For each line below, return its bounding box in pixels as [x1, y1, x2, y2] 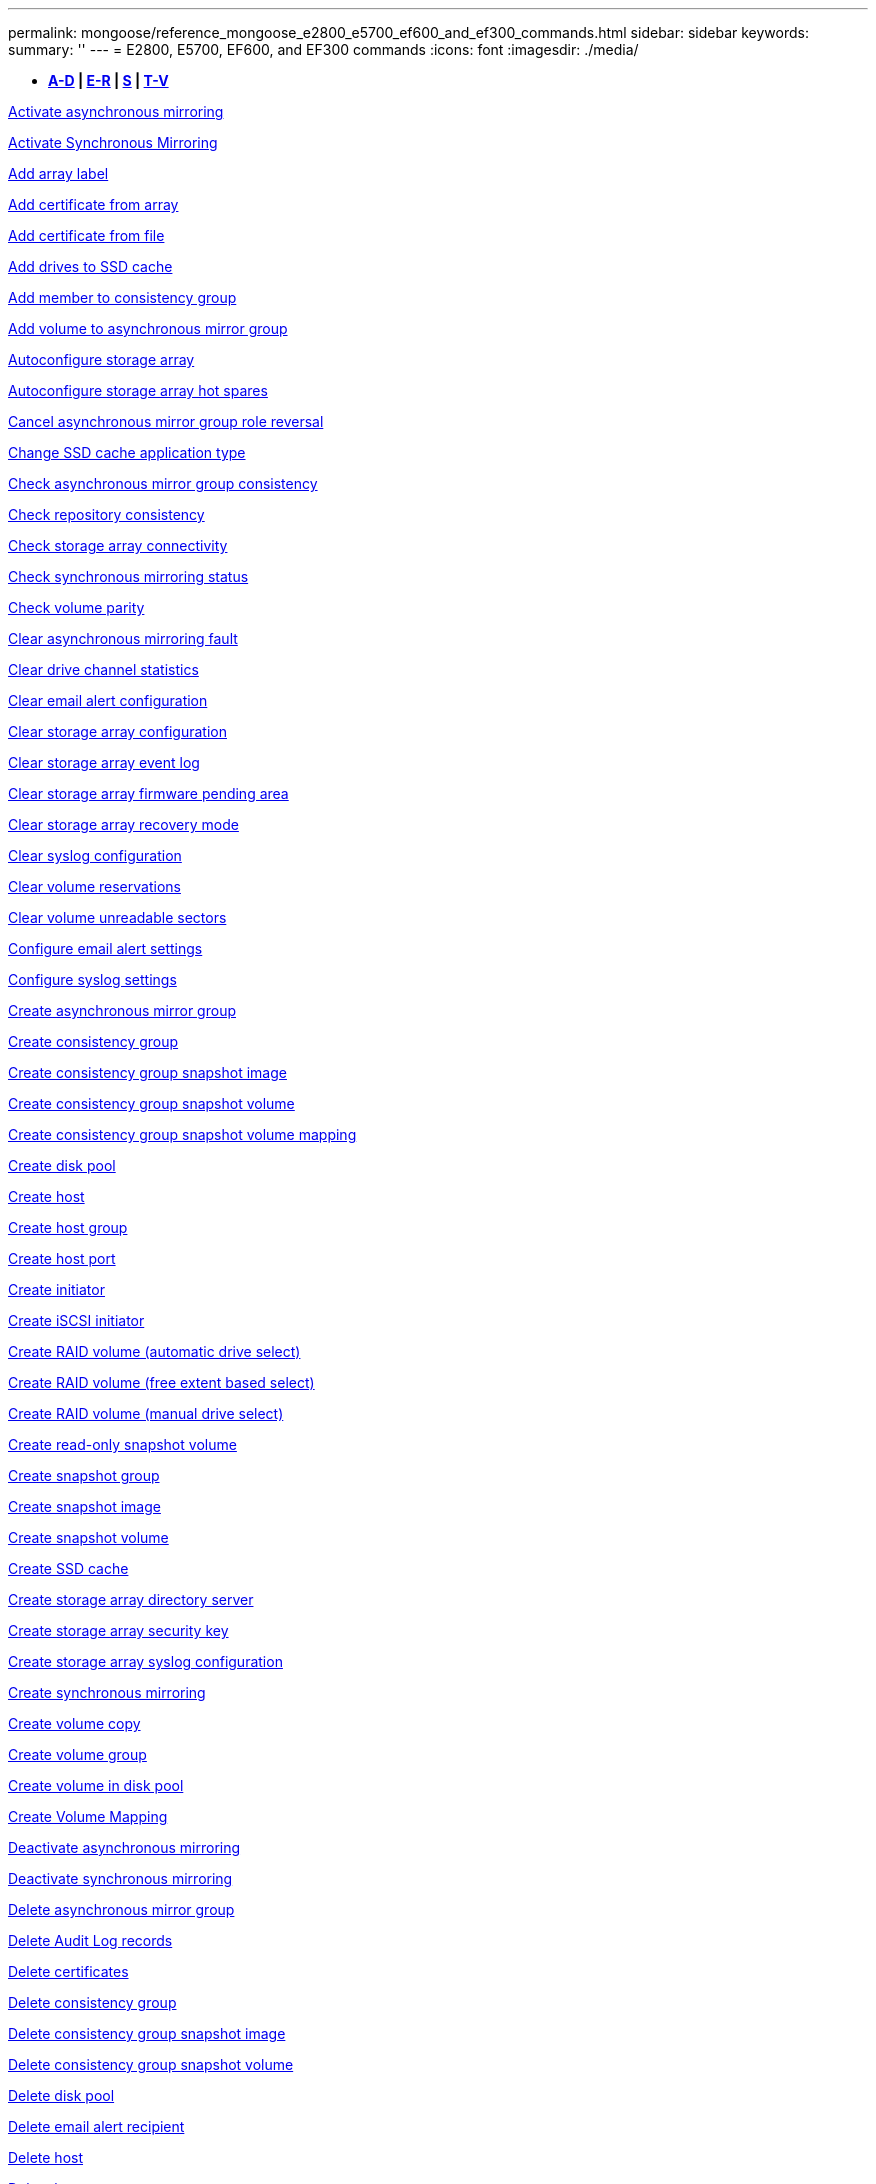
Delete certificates [8, 1963, 129, 1980]
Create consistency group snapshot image [8, 1064, 287, 1081]
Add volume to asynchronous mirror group [8, 320, 288, 337]
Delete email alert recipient [8, 2118, 185, 2135]
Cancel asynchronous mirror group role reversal [8, 413, 324, 430]
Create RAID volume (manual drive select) [8, 1405, 284, 1422]
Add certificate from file [8, 227, 165, 244]
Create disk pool [8, 1157, 116, 1174]
